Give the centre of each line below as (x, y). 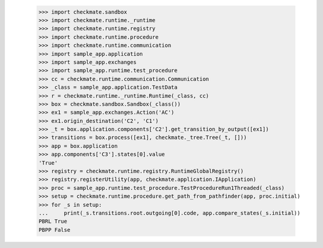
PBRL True (53, 221)
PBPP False (54, 230)
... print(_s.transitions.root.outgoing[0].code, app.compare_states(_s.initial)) (170, 213)
